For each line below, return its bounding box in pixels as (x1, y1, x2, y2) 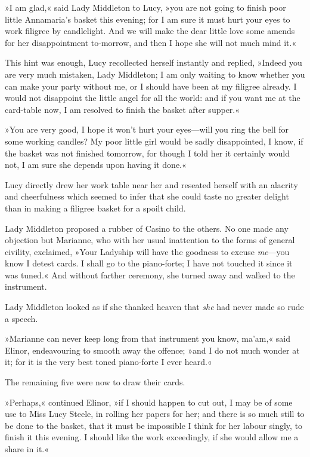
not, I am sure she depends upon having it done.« (5, 158, 187, 171)
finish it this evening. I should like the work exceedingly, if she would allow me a (5, 431, 299, 443)
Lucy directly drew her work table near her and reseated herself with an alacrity (5, 178, 298, 191)
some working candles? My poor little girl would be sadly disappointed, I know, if (5, 134, 303, 147)
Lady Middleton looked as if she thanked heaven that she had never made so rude (5, 300, 304, 313)
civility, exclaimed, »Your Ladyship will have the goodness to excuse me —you (5, 245, 290, 257)
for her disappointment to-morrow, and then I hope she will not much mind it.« (5, 36, 297, 48)
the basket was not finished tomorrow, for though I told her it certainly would (5, 146, 290, 159)
